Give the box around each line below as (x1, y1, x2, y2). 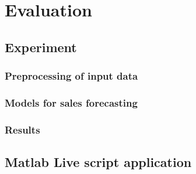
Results (5, 122, 40, 137)
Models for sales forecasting (5, 95, 138, 110)
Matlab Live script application (5, 153, 192, 171)
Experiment (5, 37, 77, 56)
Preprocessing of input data (5, 69, 138, 83)
